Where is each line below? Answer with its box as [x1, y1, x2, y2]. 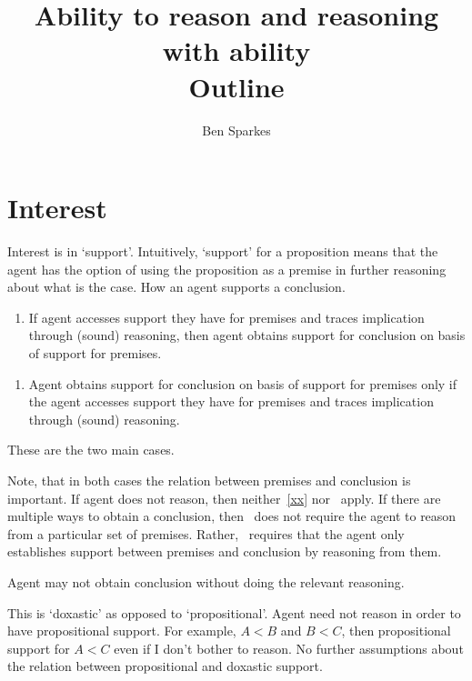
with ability [162, 32, 311, 69]
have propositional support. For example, [7, 621, 236, 640]
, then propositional [341, 621, 451, 640]
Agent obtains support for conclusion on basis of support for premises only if [28, 374, 457, 393]
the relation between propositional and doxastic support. [7, 656, 323, 676]
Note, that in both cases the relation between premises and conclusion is [7, 470, 411, 489]
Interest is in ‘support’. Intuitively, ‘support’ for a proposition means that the [7, 242, 438, 261]
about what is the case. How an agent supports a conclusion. [7, 277, 346, 296]
